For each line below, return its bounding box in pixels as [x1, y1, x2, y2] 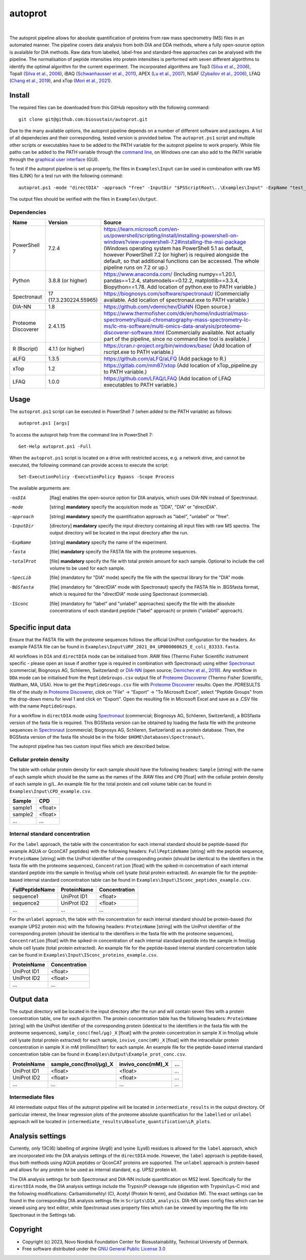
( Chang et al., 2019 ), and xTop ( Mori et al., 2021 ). [9, 78, 112, 84]
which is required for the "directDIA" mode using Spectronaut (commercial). [49, 591, 209, 597]
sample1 [12, 804, 33, 811]
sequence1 [12, 893, 38, 900]
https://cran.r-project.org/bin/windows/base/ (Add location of [104, 342, 252, 349]
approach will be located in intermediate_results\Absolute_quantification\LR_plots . [9, 1119, 212, 1125]
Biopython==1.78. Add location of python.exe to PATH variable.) [104, 283, 257, 290]
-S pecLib [9, 575, 32, 580]
